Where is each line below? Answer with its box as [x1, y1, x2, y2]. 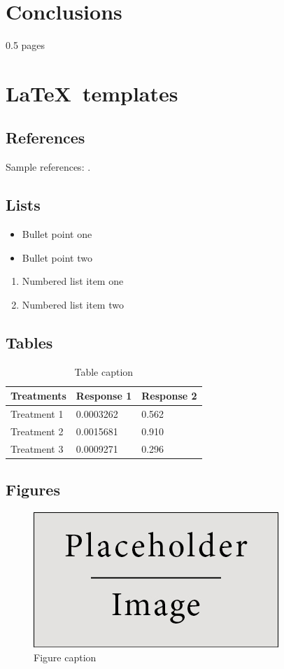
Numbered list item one [22, 274, 124, 288]
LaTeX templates [6, 78, 178, 107]
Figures [6, 479, 60, 500]
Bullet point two [22, 250, 92, 265]
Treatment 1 [10, 407, 64, 421]
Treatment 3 [10, 441, 64, 456]
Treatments [10, 388, 66, 403]
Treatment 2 [10, 423, 64, 438]
